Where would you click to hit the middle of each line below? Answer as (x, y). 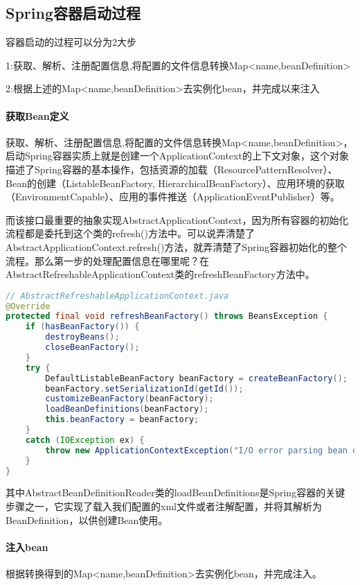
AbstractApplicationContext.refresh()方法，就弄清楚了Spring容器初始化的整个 (177, 246)
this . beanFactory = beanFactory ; (122, 420)
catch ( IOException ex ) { (85, 440)
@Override (28, 306)
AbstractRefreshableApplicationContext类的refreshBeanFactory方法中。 (160, 274)
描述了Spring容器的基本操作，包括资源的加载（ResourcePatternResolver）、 (172, 169)
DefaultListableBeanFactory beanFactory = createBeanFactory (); (196, 378)
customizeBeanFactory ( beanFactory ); (129, 399)
